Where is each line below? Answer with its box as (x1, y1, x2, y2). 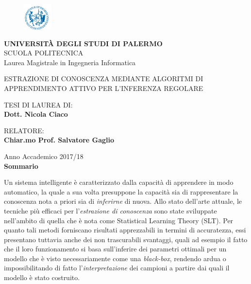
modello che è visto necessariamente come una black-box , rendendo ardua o (4, 253, 226, 263)
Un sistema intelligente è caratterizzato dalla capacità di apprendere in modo (4, 177, 234, 187)
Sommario (4, 160, 38, 171)
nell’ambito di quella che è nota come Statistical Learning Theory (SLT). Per (4, 215, 234, 225)
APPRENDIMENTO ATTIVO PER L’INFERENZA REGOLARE (4, 83, 203, 93)
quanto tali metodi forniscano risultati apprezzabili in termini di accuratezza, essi (4, 225, 246, 235)
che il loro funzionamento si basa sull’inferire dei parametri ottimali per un (4, 244, 227, 254)
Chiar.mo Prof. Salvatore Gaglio (4, 135, 115, 145)
